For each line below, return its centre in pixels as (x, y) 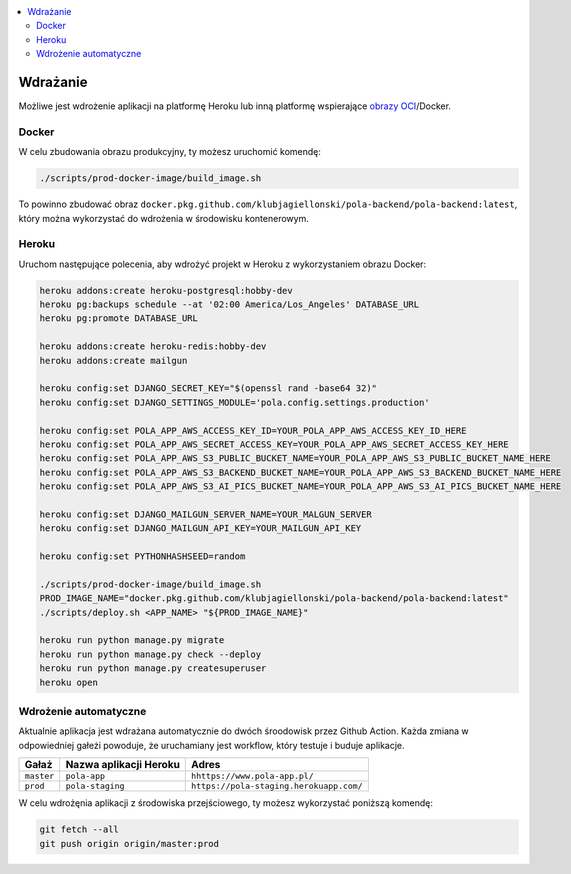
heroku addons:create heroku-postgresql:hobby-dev (166, 290)
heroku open (69, 682)
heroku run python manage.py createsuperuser (153, 668)
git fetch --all (79, 829)
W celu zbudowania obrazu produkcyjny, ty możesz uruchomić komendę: (170, 152)
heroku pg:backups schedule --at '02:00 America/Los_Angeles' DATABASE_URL (229, 304)
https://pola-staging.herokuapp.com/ (277, 786)
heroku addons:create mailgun (113, 360)
